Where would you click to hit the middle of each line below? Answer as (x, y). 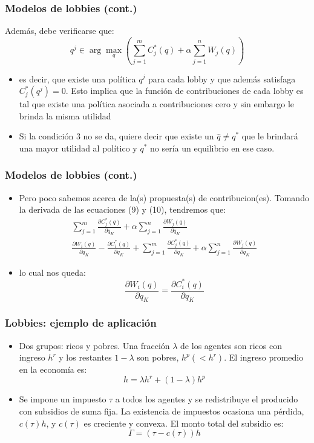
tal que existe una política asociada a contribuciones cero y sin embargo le (157, 104)
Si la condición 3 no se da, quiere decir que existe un (116, 136)
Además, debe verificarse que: (60, 31)
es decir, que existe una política (77, 78)
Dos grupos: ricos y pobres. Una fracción (94, 345)
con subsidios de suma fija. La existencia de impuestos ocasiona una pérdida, (162, 411)
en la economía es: (53, 369)
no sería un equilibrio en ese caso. (212, 148)
